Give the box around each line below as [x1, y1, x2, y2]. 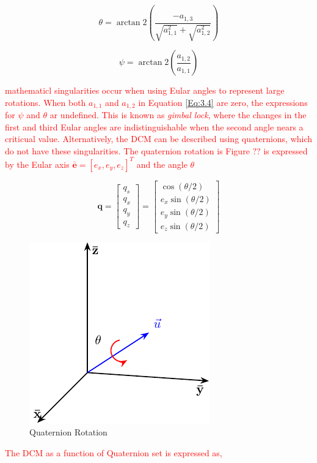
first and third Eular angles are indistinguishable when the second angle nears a [5, 120, 304, 133]
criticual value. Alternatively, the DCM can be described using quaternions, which [5, 132, 313, 145]
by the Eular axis [5, 157, 70, 170]
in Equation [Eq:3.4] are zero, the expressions [138, 96, 308, 108]
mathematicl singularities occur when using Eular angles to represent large [5, 84, 285, 97]
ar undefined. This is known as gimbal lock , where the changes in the [49, 108, 307, 121]
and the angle [136, 157, 188, 170]
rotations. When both [5, 96, 86, 108]
